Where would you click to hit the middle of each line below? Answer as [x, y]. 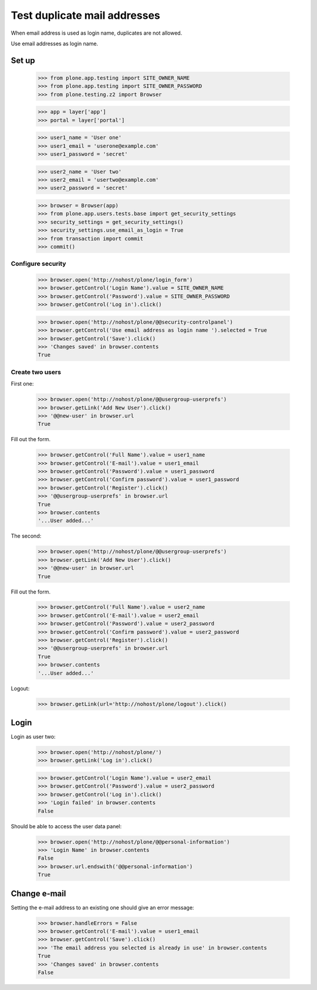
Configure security [38, 264]
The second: [26, 536]
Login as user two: [33, 737]
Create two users [36, 372]
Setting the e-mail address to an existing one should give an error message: [102, 907]
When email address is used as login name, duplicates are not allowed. [97, 33]
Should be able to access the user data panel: [66, 826]
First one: [22, 384]
